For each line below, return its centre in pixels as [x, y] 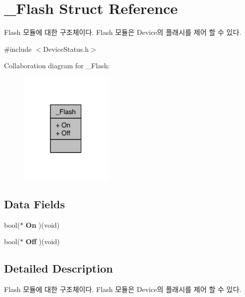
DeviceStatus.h [66, 49]
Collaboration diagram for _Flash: [57, 66]
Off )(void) [43, 241]
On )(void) [43, 224]
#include [18, 49]
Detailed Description [59, 268]
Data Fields [35, 204]
